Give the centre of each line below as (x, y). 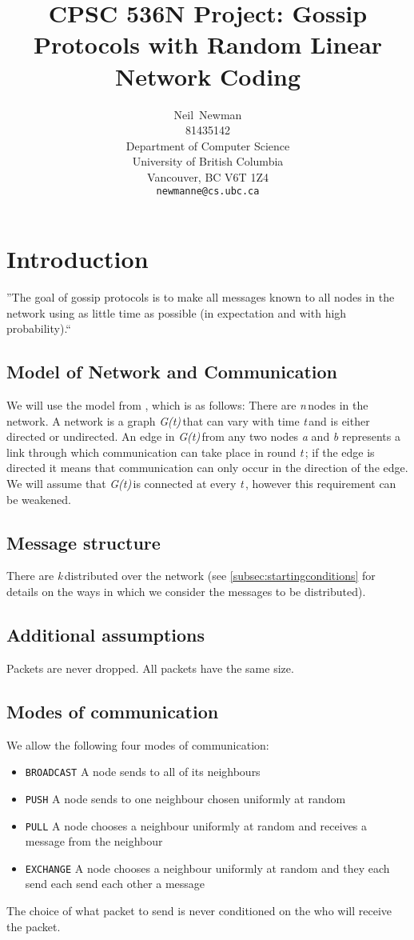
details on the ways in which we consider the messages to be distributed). (186, 591)
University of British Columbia (208, 161)
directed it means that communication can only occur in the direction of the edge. (207, 468)
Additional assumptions (106, 634)
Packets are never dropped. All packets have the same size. (150, 668)
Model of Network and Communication (172, 372)
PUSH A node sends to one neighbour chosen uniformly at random (185, 798)
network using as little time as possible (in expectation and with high (177, 312)
